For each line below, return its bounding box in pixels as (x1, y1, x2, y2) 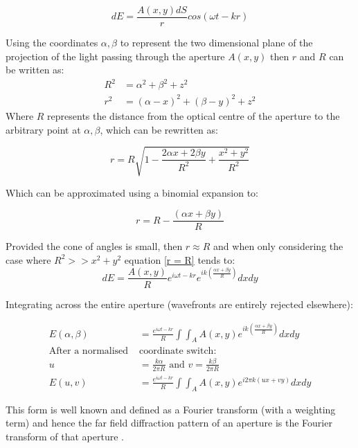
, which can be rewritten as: (100, 122, 218, 136)
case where (6, 252, 51, 267)
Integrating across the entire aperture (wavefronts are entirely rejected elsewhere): (6, 296, 353, 311)
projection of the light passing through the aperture (6, 48, 225, 63)
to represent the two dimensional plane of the (120, 35, 313, 50)
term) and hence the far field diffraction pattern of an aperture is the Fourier (6, 415, 332, 430)
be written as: (6, 62, 64, 77)
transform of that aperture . (6, 429, 124, 443)
